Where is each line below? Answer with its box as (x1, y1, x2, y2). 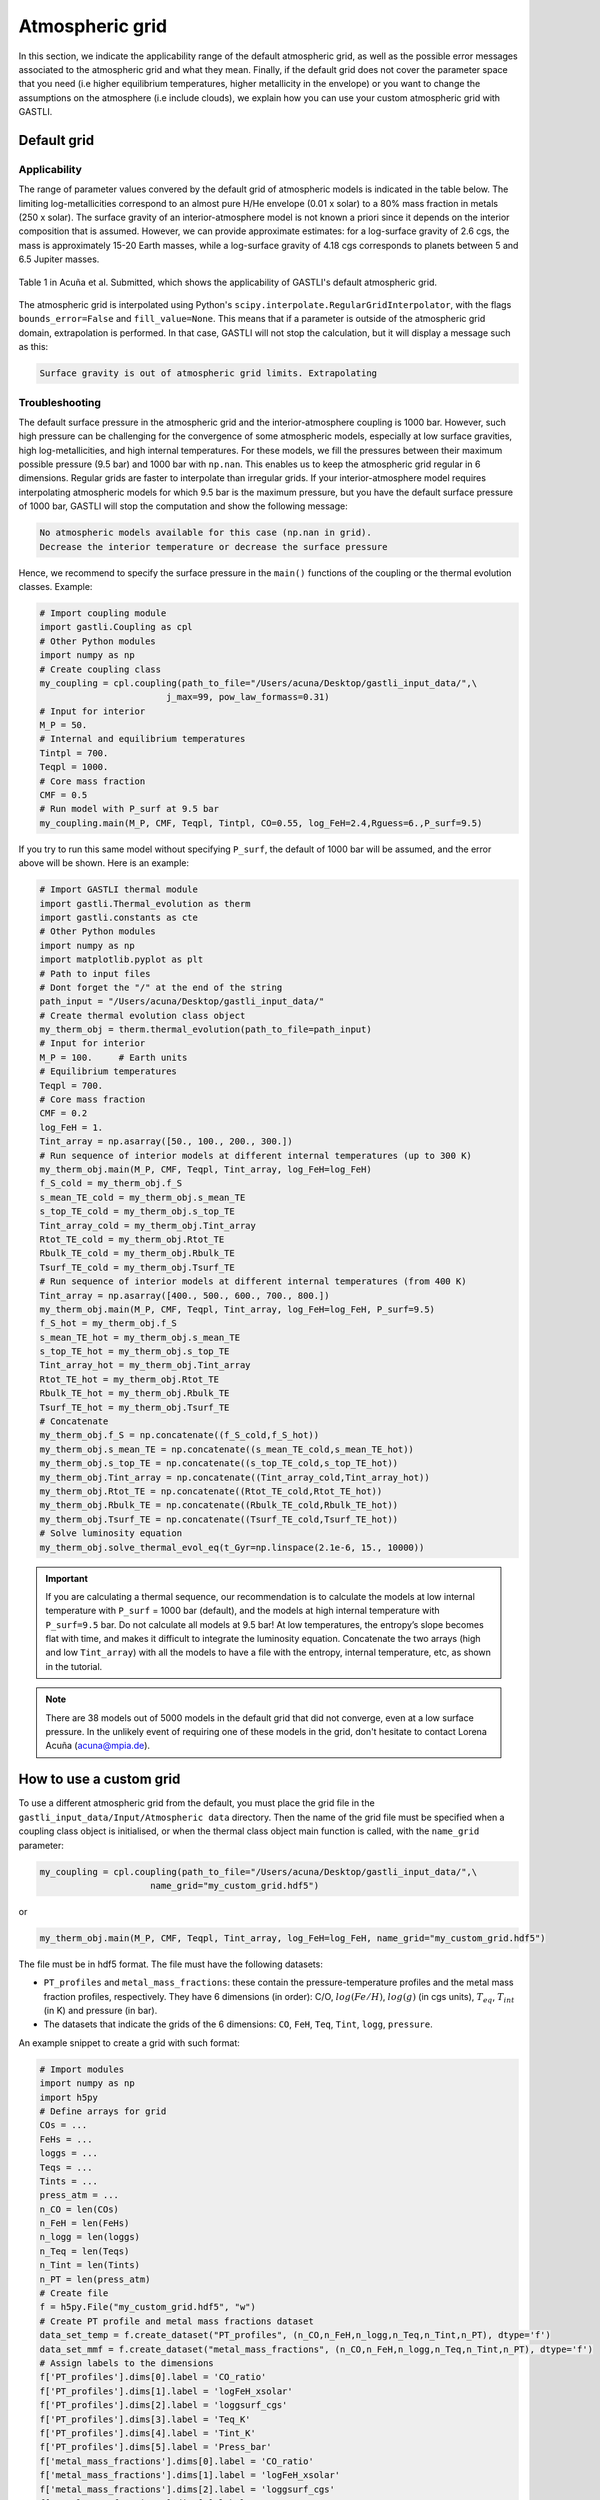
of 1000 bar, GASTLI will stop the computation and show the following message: (18, 500, 349, 512)
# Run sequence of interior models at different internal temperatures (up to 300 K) (39, 1150, 472, 1161)
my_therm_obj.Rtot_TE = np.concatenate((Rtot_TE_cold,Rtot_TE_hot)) (39, 1485, 383, 1497)
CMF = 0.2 (39, 1108, 88, 1119)
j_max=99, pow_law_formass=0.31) (165, 691, 330, 703)
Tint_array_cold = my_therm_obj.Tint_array (39, 1220, 257, 1231)
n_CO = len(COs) (39, 2203, 120, 2215)
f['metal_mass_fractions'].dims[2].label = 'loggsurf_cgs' (39, 2483, 335, 2495)
